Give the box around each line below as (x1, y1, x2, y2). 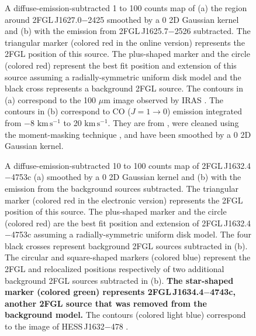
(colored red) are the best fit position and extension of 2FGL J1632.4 (5, 216, 251, 229)
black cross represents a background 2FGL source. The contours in (5, 82, 243, 94)
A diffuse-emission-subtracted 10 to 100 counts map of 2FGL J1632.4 (5, 159, 251, 171)
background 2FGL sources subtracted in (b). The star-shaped (5, 274, 234, 286)
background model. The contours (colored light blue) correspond (5, 308, 246, 321)
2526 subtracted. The (174, 25, 251, 37)
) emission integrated (167, 105, 243, 117)
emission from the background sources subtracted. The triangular (5, 182, 239, 194)
